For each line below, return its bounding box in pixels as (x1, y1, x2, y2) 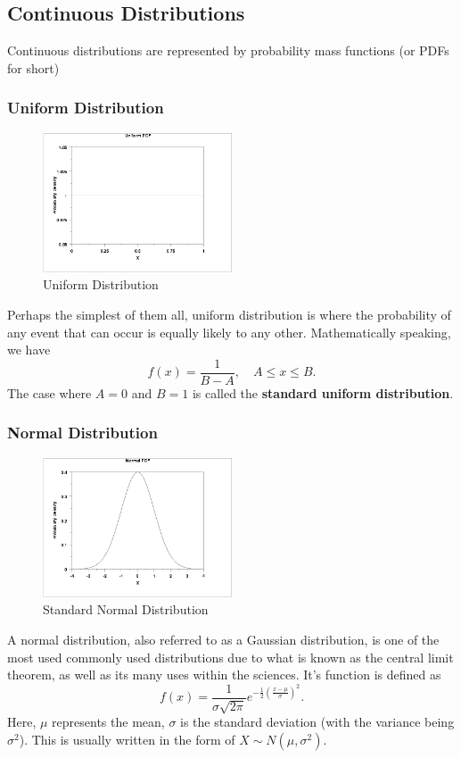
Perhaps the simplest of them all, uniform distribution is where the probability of (7, 305, 451, 323)
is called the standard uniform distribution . (192, 383, 454, 402)
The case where (7, 383, 92, 402)
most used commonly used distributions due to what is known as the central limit (7, 647, 454, 666)
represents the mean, (52, 712, 165, 731)
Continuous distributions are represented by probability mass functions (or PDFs (7, 41, 449, 60)
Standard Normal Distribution (43, 600, 209, 619)
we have (7, 340, 51, 359)
